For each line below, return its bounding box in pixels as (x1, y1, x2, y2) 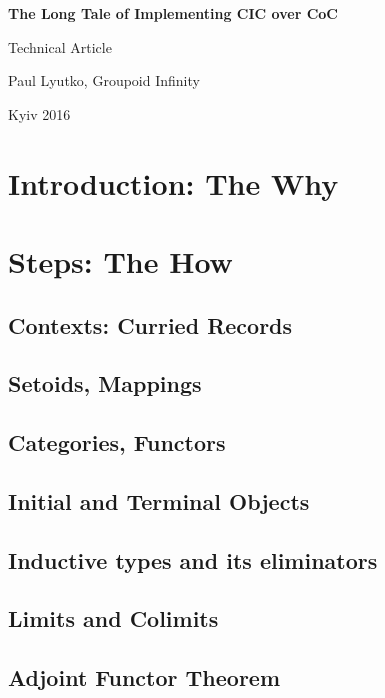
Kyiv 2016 (8, 103, 71, 124)
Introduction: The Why (8, 162, 339, 203)
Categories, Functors (8, 427, 226, 458)
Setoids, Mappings (8, 368, 202, 399)
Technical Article (8, 36, 112, 57)
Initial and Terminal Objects (8, 485, 310, 516)
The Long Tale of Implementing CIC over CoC (8, 3, 338, 23)
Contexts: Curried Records (8, 309, 293, 340)
